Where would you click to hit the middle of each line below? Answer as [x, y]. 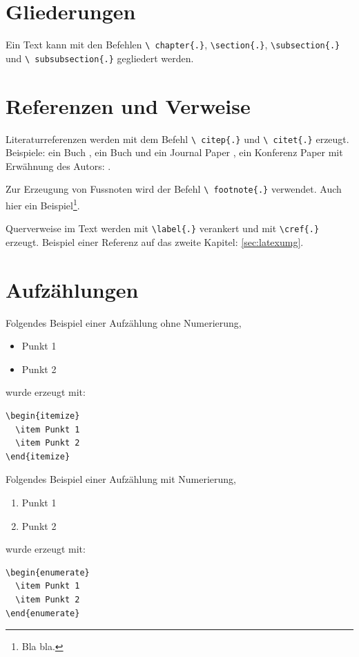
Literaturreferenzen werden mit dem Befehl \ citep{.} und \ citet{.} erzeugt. [177, 139]
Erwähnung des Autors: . [58, 165]
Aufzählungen [72, 289]
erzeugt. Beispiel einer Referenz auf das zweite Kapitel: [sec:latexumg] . [155, 241]
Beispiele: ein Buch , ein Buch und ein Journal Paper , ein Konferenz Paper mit [174, 152]
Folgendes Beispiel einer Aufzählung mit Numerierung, [121, 479]
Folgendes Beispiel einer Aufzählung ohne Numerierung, [124, 322]
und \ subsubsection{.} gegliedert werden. [100, 58]
